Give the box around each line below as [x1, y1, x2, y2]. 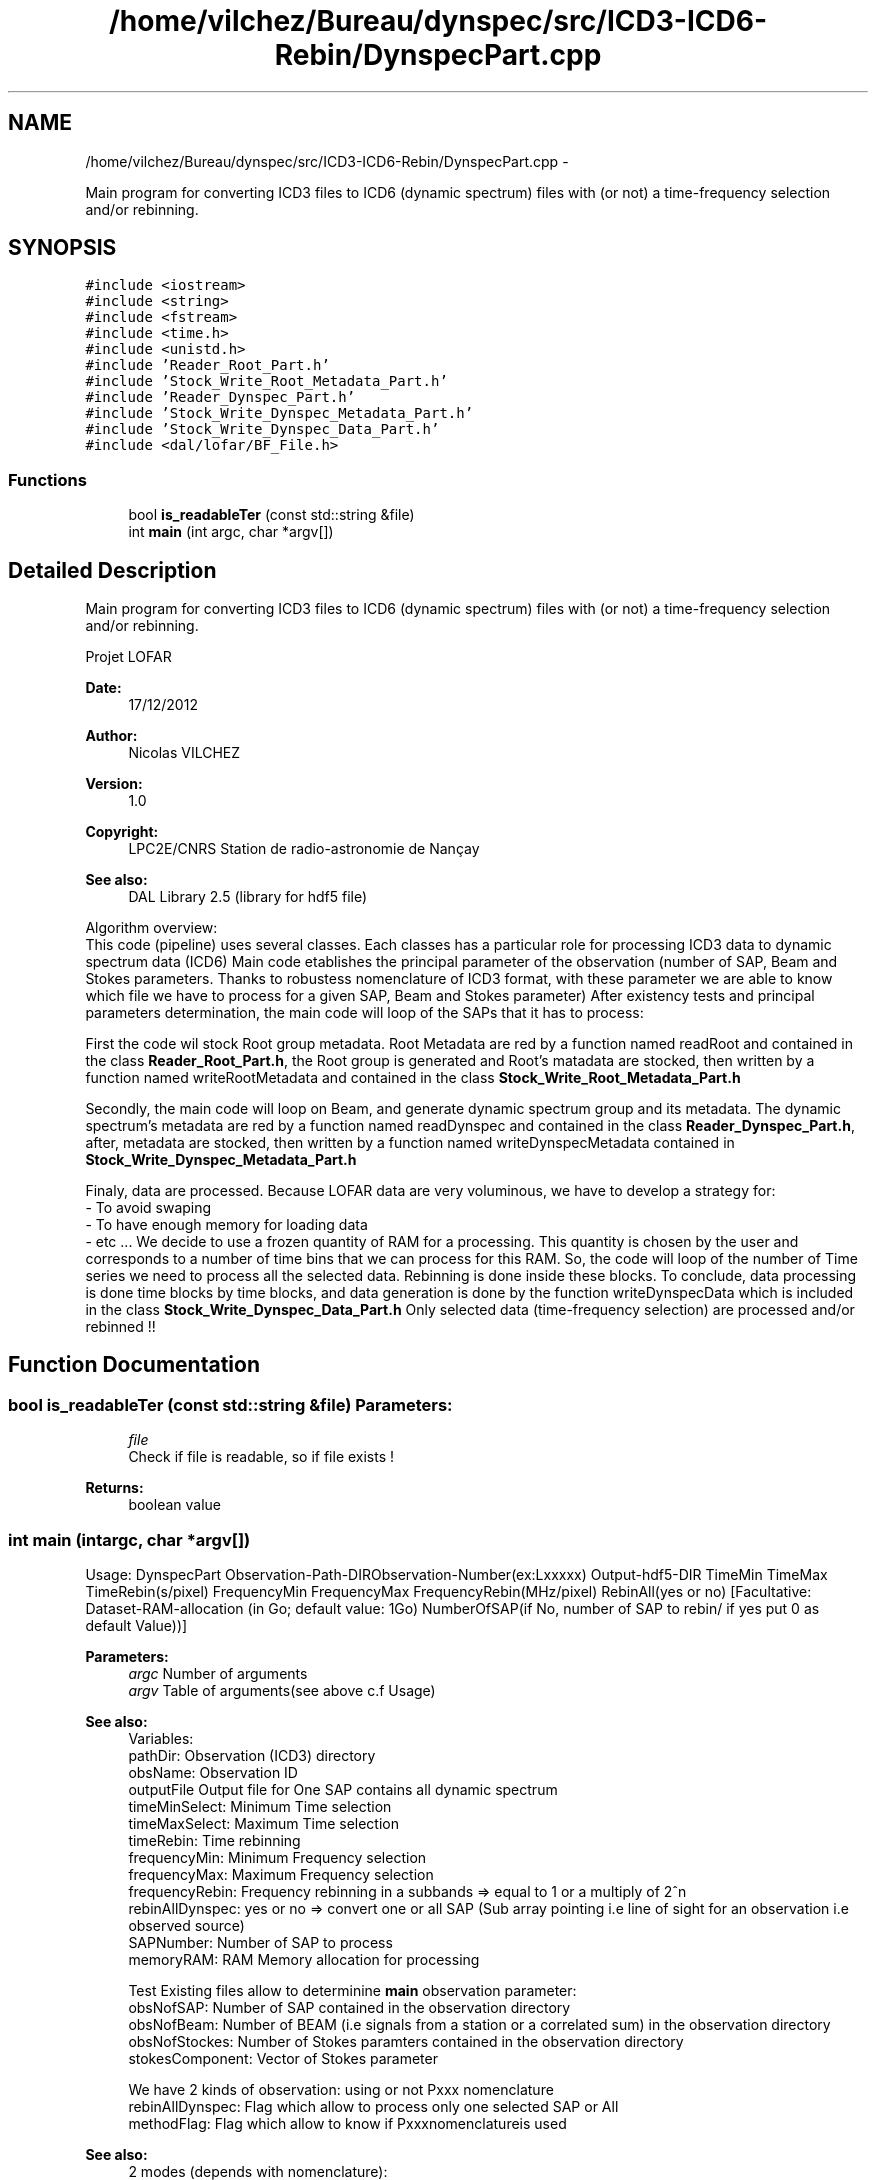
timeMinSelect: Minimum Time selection [128, 1798, 392, 1815]
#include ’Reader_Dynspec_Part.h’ [85, 389, 356, 406]
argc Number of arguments [128, 1665, 308, 1682]
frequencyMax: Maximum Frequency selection [128, 1866, 434, 1883]
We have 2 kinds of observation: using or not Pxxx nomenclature [128, 2081, 554, 2098]
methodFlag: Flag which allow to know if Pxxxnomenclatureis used [128, 2115, 567, 2132]
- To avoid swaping [85, 1199, 212, 1217]
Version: [85, 775, 143, 793]
